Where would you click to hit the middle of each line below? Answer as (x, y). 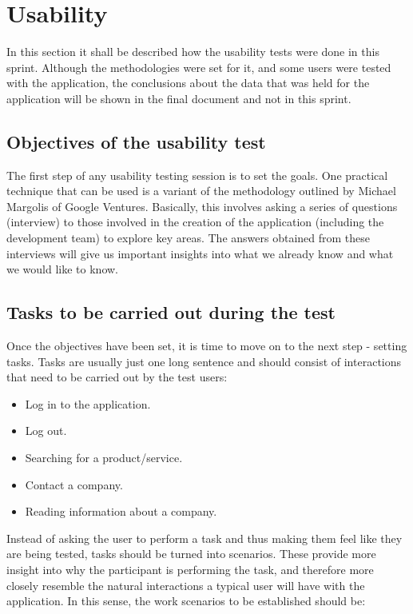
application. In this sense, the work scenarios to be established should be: (186, 601)
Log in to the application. (88, 403)
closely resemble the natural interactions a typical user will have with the (186, 585)
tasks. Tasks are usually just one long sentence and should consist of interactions (204, 361)
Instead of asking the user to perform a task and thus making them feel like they (205, 538)
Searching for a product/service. (104, 458)
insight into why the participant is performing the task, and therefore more (190, 569)
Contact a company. (74, 484)
